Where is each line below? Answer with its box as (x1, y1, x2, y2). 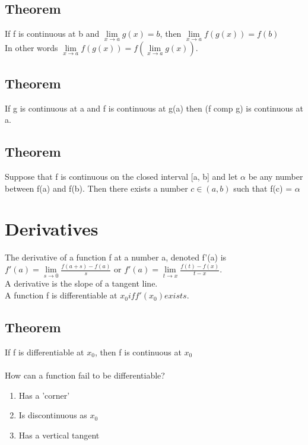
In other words (5, 42, 58, 54)
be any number (248, 170, 303, 183)
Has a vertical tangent (18, 428, 100, 441)
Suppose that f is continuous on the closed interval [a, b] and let (5, 170, 238, 183)
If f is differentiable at (5, 345, 84, 358)
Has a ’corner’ (18, 389, 70, 401)
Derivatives (5, 217, 99, 241)
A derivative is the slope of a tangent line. (5, 277, 158, 290)
